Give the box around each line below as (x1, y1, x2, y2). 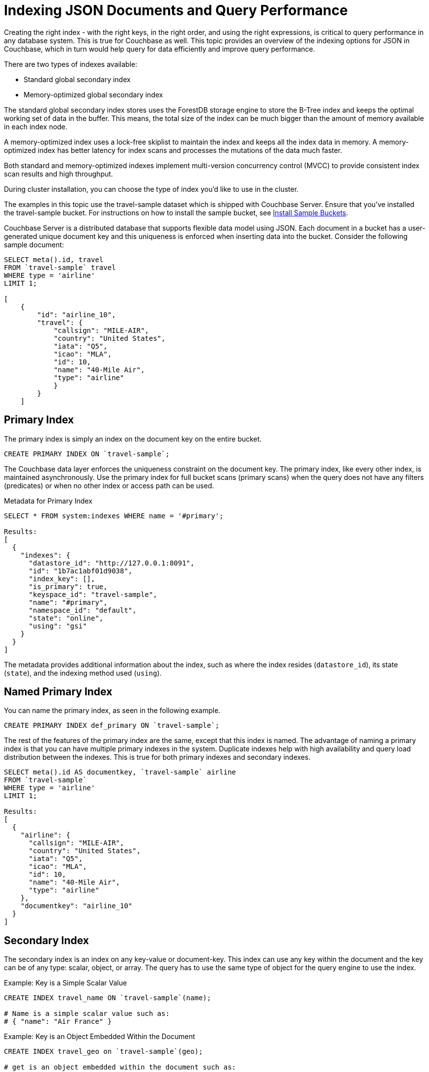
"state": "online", (29, 614, 104, 622)
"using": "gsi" (29, 622, 87, 630)
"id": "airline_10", (37, 310, 116, 319)
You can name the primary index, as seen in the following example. (4, 706, 221, 715)
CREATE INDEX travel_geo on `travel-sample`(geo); (4, 1047, 203, 1056)
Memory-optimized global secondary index (24, 90, 163, 99)
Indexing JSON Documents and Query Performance (4, 2, 348, 19)
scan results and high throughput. (4, 169, 113, 178)
